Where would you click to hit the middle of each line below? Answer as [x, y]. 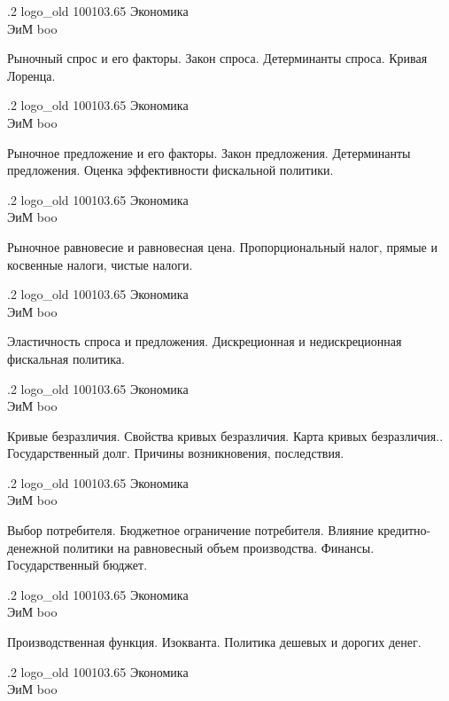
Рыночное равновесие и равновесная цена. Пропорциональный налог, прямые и [222, 246]
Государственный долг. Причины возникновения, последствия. [176, 453]
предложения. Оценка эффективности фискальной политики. [170, 170]
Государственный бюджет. [77, 565]
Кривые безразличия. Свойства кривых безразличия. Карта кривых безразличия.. [225, 435]
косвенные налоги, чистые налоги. [100, 264]
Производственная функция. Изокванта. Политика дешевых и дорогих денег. [214, 642]
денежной [33, 547]
